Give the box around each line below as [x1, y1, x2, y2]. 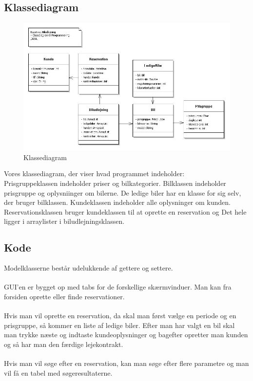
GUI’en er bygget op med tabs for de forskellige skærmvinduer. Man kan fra [4, 282, 232, 292]
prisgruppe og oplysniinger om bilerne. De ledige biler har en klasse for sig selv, [4, 187, 241, 198]
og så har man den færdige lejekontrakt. [4, 339, 123, 349]
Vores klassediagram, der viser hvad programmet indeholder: [4, 168, 185, 179]
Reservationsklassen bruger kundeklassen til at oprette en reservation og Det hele [4, 206, 247, 217]
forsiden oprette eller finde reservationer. [4, 291, 125, 301]
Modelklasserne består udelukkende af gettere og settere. [4, 263, 173, 273]
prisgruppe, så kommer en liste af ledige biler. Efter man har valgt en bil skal [4, 320, 235, 330]
